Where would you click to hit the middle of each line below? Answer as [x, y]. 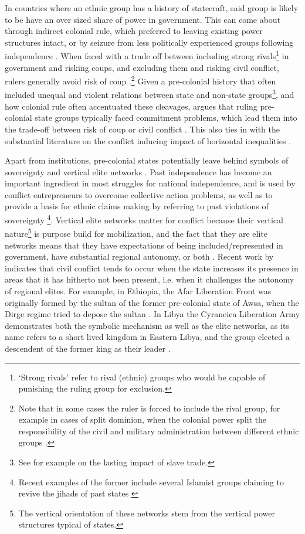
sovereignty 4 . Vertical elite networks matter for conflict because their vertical [144, 219]
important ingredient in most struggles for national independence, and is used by [150, 183]
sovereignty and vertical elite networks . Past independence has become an [138, 171]
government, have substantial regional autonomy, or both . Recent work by [139, 256]
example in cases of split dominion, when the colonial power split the [143, 419]
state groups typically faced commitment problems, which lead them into [166, 118]
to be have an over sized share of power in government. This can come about [143, 19]
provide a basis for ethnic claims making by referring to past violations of [137, 206]
